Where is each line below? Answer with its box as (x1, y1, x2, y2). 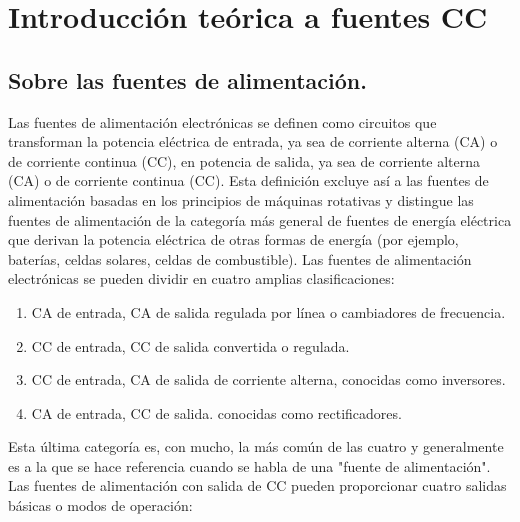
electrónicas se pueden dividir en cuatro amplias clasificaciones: (8, 268, 395, 289)
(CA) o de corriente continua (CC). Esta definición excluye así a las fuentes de (8, 170, 489, 191)
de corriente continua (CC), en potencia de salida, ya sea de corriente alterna (8, 150, 481, 171)
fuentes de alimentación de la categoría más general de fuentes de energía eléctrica (8, 209, 512, 230)
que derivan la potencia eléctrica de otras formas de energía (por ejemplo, (8, 229, 459, 250)
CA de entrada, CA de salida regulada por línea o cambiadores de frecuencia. (31, 301, 506, 322)
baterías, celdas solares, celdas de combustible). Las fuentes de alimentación (8, 248, 472, 269)
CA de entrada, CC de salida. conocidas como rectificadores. (31, 402, 402, 423)
